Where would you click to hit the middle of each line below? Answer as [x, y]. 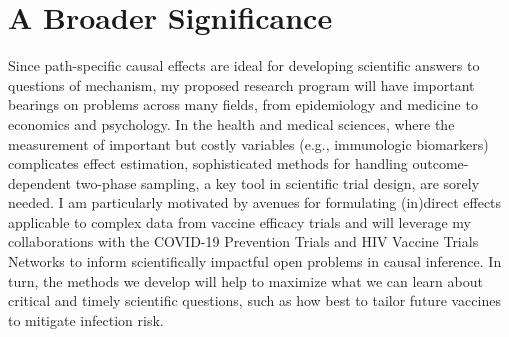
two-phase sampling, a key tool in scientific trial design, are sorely [277, 182]
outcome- [440, 163]
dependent [40, 182]
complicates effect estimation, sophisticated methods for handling [208, 163]
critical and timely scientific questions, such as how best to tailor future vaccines [254, 300]
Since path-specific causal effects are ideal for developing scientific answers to [244, 65]
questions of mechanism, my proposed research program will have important [241, 84]
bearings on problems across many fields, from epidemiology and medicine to [243, 104]
